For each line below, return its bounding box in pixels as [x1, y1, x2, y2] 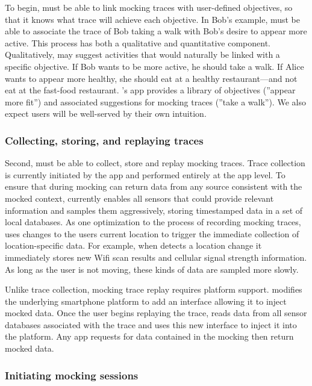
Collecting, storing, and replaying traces [5, 132, 204, 148]
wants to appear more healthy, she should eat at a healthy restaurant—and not [5, 72, 298, 84]
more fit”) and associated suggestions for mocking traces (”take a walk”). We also [5, 95, 306, 108]
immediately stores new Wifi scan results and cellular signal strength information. [5, 251, 307, 263]
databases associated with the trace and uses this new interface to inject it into [5, 318, 297, 331]
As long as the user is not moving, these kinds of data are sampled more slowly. [5, 263, 299, 275]
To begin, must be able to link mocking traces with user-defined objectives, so [5, 1, 293, 13]
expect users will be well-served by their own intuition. [5, 107, 207, 120]
